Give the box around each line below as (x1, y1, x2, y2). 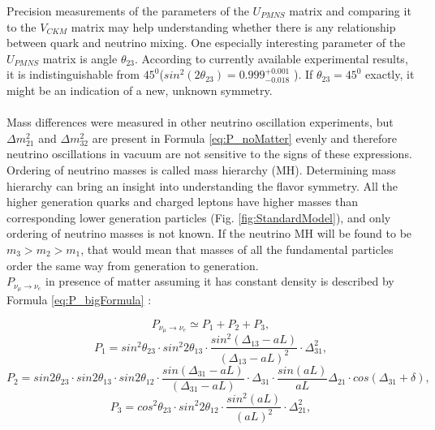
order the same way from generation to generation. (6, 256, 259, 273)
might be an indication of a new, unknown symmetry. (6, 81, 273, 98)
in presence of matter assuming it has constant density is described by (45, 273, 394, 290)
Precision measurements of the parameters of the (6, 2, 249, 19)
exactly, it (365, 66, 415, 83)
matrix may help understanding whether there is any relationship (71, 18, 396, 35)
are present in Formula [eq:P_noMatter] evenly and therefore (92, 129, 397, 146)
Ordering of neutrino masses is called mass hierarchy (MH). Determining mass (6, 161, 396, 178)
